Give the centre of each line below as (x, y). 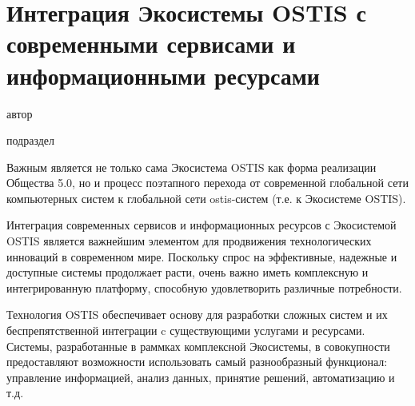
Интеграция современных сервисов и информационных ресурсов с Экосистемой (202, 225)
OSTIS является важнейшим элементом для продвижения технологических (189, 241)
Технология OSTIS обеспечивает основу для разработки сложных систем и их (197, 314)
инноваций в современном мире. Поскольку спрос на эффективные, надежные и (202, 256)
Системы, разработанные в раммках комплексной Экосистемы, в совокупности (198, 346)
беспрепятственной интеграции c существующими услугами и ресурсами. (186, 330)
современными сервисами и (151, 44)
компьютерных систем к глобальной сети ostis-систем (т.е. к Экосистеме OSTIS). (206, 198)
